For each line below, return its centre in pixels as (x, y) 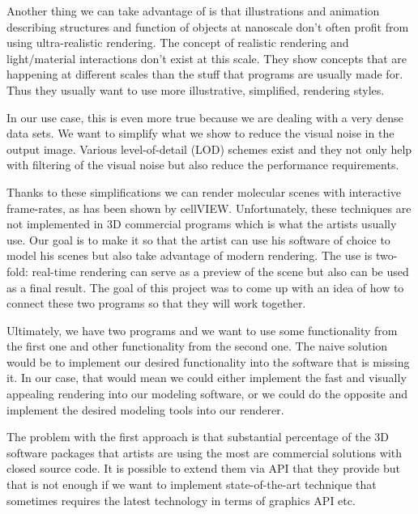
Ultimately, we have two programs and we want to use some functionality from (202, 330)
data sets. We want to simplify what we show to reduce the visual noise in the (200, 133)
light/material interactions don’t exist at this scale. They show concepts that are (207, 58)
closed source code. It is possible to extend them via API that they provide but (203, 468)
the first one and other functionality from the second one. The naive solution (197, 346)
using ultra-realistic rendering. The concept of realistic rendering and (178, 42)
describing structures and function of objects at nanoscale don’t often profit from (208, 26)
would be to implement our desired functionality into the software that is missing (208, 361)
